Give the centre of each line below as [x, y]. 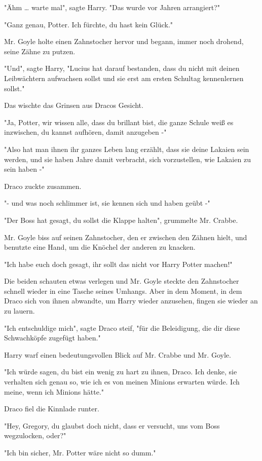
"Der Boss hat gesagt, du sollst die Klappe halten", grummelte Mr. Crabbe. [121, 220]
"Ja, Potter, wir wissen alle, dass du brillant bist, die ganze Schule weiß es [119, 122]
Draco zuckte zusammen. [43, 186]
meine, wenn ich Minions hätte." [54, 391]
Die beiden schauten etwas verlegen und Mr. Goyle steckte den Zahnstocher [122, 281]
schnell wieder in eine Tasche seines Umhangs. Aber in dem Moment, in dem [123, 291]
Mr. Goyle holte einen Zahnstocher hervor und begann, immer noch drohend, [124, 41]
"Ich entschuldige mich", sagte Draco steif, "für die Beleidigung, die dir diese [122, 328]
